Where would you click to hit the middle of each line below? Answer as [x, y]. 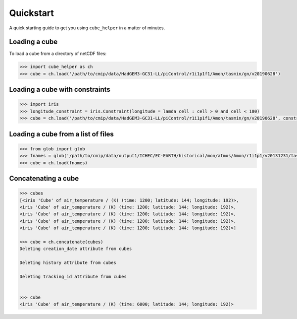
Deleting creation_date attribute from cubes [76, 249]
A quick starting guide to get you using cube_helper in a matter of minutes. [87, 28]
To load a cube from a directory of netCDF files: [58, 54]
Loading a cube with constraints [60, 90]
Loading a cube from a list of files [61, 134]
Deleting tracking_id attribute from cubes [73, 276]
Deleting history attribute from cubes [68, 263]
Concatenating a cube [44, 178]
